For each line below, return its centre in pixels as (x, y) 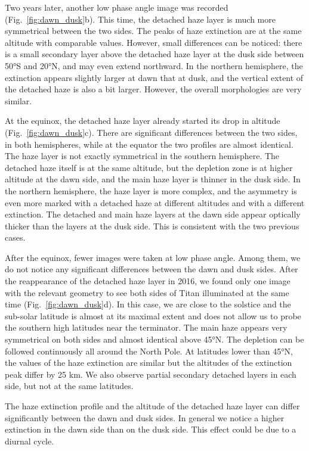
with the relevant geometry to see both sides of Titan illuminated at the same (147, 292)
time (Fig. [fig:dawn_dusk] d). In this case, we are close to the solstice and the (148, 304)
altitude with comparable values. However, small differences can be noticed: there (154, 42)
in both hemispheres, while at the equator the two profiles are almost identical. (149, 144)
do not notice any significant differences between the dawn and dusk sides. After (152, 269)
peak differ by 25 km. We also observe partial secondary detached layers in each (151, 374)
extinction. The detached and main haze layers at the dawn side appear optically (153, 214)
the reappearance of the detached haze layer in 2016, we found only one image (148, 281)
